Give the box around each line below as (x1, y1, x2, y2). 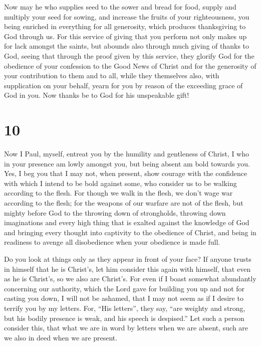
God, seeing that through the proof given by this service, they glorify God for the (4, 50, 254, 61)
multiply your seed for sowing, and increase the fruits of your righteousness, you (4, 11, 249, 22)
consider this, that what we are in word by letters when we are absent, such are (4, 322, 248, 333)
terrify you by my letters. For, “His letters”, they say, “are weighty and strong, (4, 302, 245, 313)
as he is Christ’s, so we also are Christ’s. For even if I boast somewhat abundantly (4, 273, 256, 284)
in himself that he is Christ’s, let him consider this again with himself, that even (4, 263, 251, 274)
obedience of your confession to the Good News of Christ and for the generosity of (4, 60, 256, 71)
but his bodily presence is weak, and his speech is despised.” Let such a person (4, 312, 244, 323)
